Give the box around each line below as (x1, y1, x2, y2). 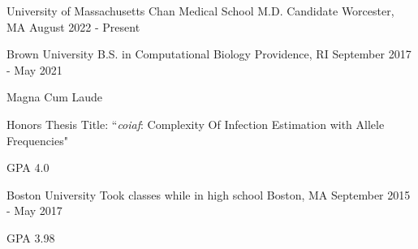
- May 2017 (6, 202, 62, 219)
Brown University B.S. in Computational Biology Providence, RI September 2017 (6, 45, 412, 62)
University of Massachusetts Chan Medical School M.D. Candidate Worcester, (6, 2, 394, 19)
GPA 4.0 (6, 159, 50, 176)
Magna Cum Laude (6, 88, 103, 105)
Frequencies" (6, 131, 68, 148)
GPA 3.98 (6, 229, 55, 246)
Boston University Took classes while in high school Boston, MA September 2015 (6, 186, 411, 203)
